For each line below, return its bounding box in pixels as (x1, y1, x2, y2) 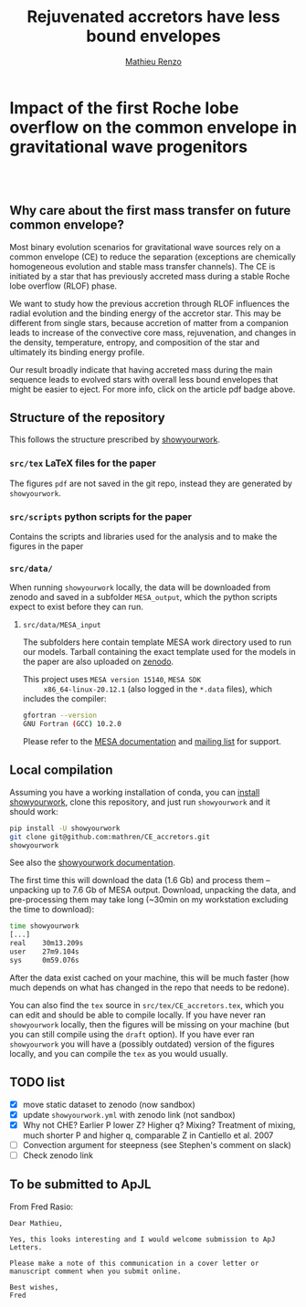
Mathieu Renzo (124, 56, 183, 67)
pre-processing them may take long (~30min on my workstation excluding (9, 894, 289, 905)
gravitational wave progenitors (9, 136, 248, 157)
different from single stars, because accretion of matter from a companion (9, 317, 290, 328)
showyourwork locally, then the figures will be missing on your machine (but (9, 1018, 290, 1029)
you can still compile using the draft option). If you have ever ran (9, 1028, 255, 1039)
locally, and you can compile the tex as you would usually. (9, 1048, 228, 1059)
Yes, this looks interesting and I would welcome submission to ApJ (9, 1235, 276, 1244)
